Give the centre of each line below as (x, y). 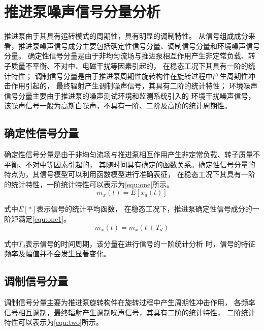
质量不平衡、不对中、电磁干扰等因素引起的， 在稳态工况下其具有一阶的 (129, 65)
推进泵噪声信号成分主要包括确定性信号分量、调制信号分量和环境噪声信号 (139, 46)
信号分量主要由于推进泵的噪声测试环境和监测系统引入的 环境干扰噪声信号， (130, 95)
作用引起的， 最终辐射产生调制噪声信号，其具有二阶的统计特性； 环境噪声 (134, 86)
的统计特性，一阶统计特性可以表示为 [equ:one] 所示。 (89, 184)
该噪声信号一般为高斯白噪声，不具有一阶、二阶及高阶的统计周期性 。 (118, 106)
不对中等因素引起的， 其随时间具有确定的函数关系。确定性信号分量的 (140, 164)
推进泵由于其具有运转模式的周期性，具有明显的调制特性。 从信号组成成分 (126, 36)
